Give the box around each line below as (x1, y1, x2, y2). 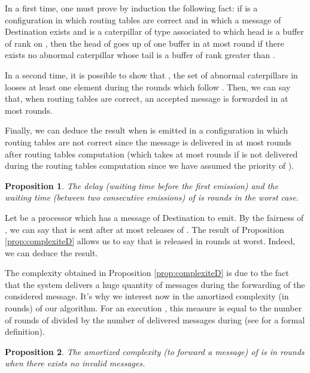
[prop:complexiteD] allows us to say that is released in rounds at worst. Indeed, (5, 235, 296, 247)
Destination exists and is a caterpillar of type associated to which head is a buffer (5, 25, 304, 38)
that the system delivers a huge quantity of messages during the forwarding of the (5, 278, 305, 290)
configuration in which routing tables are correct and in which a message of (5, 13, 281, 26)
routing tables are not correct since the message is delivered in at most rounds (5, 135, 292, 148)
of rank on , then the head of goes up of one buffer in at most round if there (5, 37, 284, 49)
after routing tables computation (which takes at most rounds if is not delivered (5, 147, 298, 160)
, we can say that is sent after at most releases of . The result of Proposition (5, 223, 284, 235)
